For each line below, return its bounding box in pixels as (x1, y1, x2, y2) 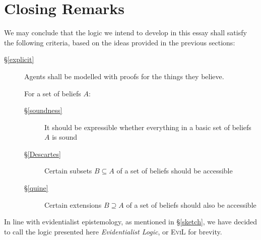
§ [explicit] (4, 54, 34, 65)
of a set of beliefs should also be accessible (126, 199, 256, 210)
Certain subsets (44, 165, 92, 176)
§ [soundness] (24, 105, 62, 115)
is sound (52, 132, 78, 142)
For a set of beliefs (24, 88, 81, 98)
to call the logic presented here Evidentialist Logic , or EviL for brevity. (4, 226, 222, 236)
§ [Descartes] (24, 148, 61, 159)
